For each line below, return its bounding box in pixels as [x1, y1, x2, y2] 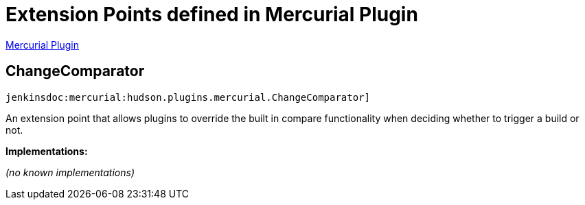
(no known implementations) [5, 166, 135, 178]
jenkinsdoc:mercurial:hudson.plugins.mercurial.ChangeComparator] [5, 91, 371, 103]
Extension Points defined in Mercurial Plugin [5, 3, 418, 26]
